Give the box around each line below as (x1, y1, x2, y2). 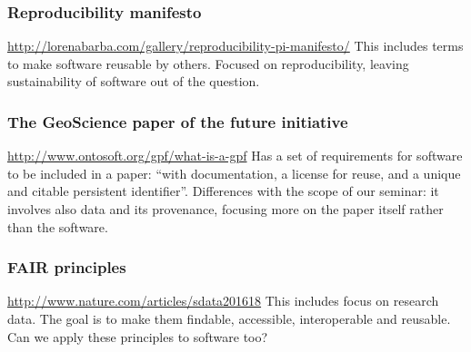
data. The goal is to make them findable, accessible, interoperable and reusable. (7, 309, 451, 328)
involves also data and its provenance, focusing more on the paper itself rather (7, 200, 444, 218)
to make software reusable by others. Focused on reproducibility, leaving (7, 54, 409, 73)
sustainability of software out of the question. (7, 72, 260, 91)
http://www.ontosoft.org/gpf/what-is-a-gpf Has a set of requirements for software (7, 146, 463, 165)
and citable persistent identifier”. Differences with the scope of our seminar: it (7, 181, 439, 200)
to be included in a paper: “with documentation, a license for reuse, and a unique (7, 163, 461, 182)
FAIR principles (7, 256, 126, 279)
